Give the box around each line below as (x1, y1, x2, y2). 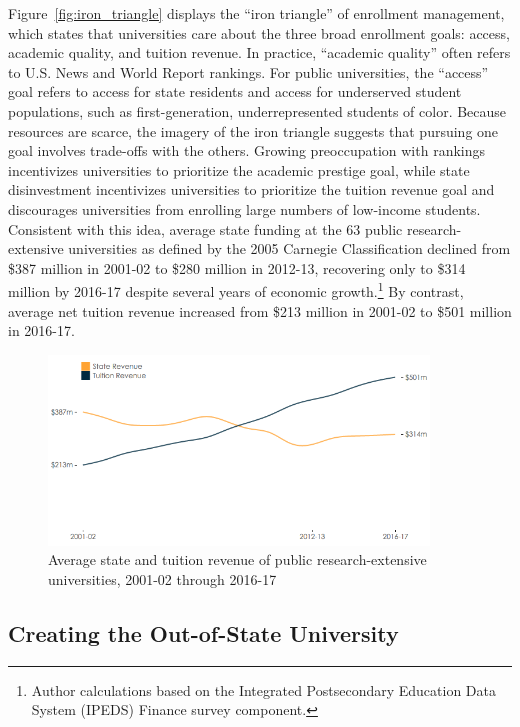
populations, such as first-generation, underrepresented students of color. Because (8, 100, 507, 121)
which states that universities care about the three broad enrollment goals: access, (8, 22, 510, 43)
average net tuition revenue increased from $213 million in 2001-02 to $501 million (8, 300, 512, 321)
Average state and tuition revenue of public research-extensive (48, 549, 427, 570)
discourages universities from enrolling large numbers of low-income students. (8, 198, 481, 219)
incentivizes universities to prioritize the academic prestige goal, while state (8, 159, 470, 180)
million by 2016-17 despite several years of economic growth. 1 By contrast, (8, 278, 464, 301)
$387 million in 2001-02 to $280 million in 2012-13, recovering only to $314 (8, 257, 466, 278)
